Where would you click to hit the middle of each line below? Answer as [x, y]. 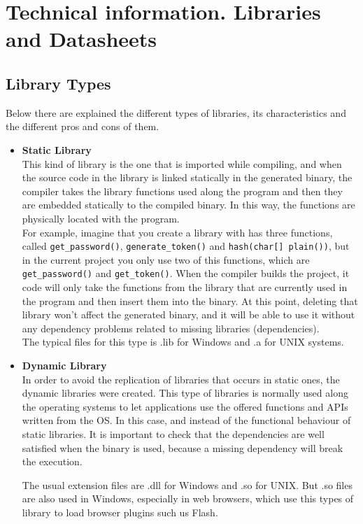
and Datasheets [81, 39]
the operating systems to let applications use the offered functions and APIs [185, 406]
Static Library [57, 149]
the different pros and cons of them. [83, 126]
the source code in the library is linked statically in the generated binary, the [187, 177]
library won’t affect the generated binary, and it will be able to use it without [188, 314]
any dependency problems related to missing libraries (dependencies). [171, 328]
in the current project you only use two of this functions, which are [166, 259]
